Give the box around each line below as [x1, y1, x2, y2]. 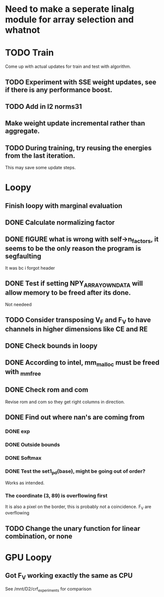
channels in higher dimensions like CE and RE [5, 325, 148, 333]
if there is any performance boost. [5, 86, 113, 94]
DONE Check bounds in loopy [5, 342, 98, 350]
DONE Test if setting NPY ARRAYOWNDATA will [5, 279, 143, 289]
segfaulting [5, 252, 41, 260]
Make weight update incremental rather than [5, 119, 145, 128]
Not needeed [5, 302, 32, 308]
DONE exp [5, 428, 30, 435]
